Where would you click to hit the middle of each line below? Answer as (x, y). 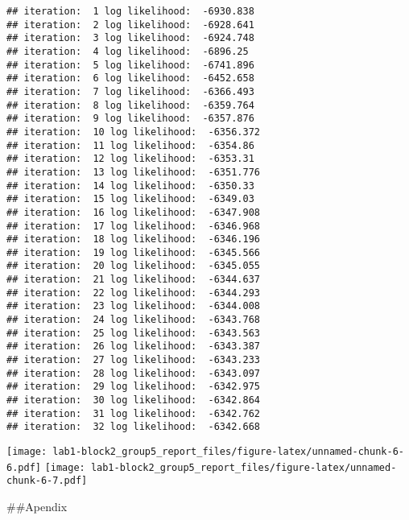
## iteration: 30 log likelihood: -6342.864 (133, 400)
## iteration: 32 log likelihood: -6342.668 (133, 427)
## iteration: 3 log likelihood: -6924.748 (130, 38)
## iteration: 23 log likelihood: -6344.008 (133, 306)
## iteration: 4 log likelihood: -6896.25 (128, 51)
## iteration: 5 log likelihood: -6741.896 (130, 65)
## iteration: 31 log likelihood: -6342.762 (133, 413)
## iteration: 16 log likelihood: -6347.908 (133, 212)
